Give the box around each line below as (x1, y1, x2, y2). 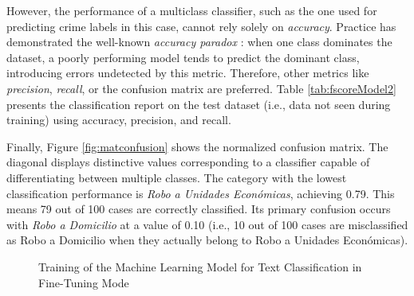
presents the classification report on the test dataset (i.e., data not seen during (6, 95, 391, 112)
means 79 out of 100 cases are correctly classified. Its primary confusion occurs (6, 201, 391, 217)
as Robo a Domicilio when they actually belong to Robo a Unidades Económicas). (6, 232, 408, 248)
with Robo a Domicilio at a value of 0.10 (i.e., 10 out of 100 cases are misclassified (6, 216, 408, 232)
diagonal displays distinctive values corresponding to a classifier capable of (6, 154, 370, 170)
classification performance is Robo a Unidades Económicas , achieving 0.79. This (6, 185, 395, 201)
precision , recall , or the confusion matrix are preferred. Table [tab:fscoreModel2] (6, 80, 396, 96)
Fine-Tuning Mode (38, 274, 129, 290)
